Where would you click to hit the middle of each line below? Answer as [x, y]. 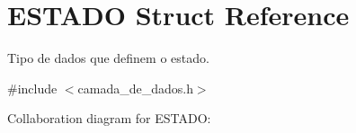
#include [32, 88]
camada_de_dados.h [135, 88]
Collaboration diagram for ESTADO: [109, 118]
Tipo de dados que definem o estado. [108, 58]
